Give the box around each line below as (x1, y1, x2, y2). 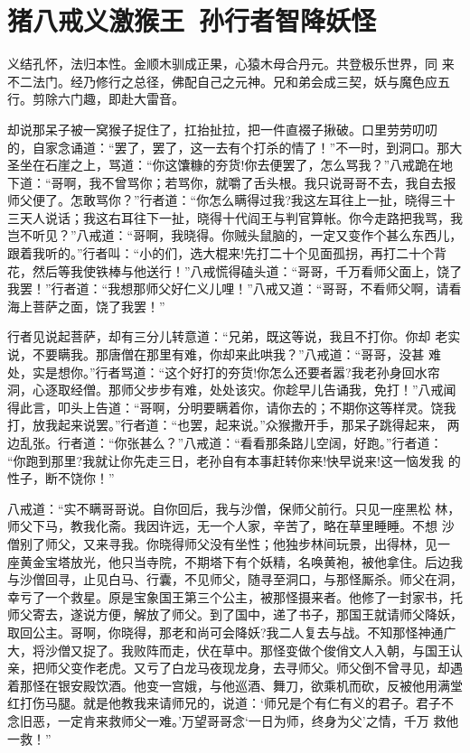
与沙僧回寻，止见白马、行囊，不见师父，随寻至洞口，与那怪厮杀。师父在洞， (7, 570, 463, 589)
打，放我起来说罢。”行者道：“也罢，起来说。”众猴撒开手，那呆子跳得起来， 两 (7, 415, 460, 434)
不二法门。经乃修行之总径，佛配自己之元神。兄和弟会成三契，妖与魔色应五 (7, 71, 450, 90)
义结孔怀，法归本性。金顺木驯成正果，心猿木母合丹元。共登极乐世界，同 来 (7, 54, 455, 73)
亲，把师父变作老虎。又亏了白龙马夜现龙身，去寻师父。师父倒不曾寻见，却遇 (7, 658, 463, 677)
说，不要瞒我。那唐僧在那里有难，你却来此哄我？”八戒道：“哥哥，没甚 (7, 345, 425, 364)
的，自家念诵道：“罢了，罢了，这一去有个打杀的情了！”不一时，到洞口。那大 (7, 137, 463, 156)
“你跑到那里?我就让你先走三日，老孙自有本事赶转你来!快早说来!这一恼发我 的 (7, 451, 461, 469)
